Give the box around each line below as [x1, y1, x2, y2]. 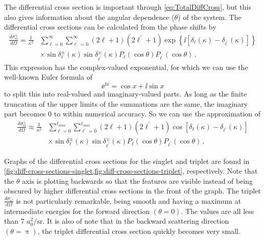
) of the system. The [178, 11, 242, 22]
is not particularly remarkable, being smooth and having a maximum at [16, 195, 241, 206]
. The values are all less [181, 205, 254, 216]
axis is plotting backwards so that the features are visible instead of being [22, 175, 253, 186]
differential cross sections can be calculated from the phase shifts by [4, 21, 216, 32]
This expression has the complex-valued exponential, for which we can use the [4, 61, 248, 72]
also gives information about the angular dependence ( [4, 11, 175, 22]
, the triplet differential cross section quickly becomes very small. [37, 225, 240, 236]
